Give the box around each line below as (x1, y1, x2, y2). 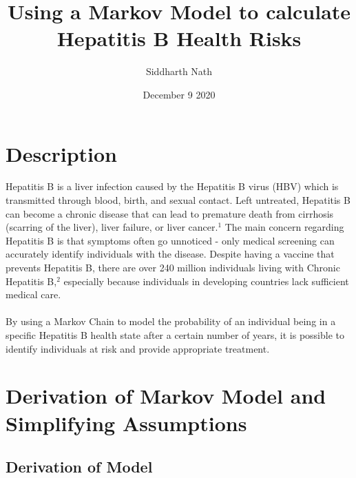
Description (6, 139, 118, 167)
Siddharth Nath (145, 64, 213, 79)
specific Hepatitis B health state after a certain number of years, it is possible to (6, 327, 345, 342)
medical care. (6, 287, 61, 302)
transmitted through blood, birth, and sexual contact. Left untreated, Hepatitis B (6, 193, 350, 207)
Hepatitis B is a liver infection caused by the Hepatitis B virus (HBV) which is (6, 179, 339, 194)
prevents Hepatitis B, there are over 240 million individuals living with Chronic (6, 260, 340, 274)
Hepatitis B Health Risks (56, 24, 302, 52)
